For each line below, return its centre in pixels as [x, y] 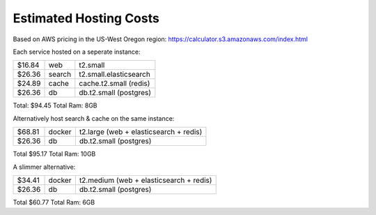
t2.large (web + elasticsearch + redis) [141, 132]
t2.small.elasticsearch [115, 75]
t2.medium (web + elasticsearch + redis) [146, 180]
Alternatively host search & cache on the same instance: [94, 118]
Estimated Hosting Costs [86, 18]
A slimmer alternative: [44, 167]
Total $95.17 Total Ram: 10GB [54, 154]
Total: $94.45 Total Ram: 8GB [55, 105]
